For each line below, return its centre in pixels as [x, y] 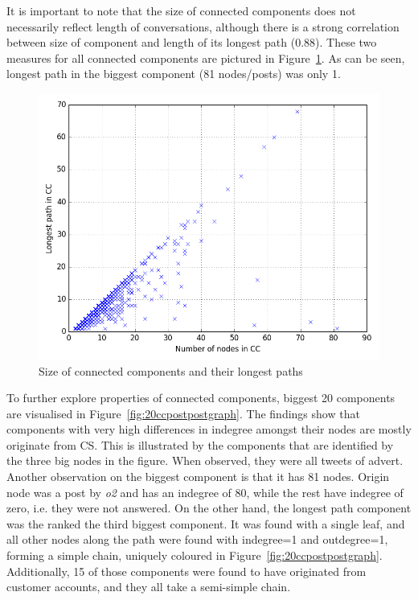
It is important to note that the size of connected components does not [181, 10]
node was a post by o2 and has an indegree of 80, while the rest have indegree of [205, 492]
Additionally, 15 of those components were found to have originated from [186, 571]
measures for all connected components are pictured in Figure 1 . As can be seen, [206, 58]
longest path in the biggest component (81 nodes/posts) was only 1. [174, 74]
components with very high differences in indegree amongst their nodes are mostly [209, 429]
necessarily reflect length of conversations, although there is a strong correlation [203, 26]
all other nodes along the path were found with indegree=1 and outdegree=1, [197, 539]
